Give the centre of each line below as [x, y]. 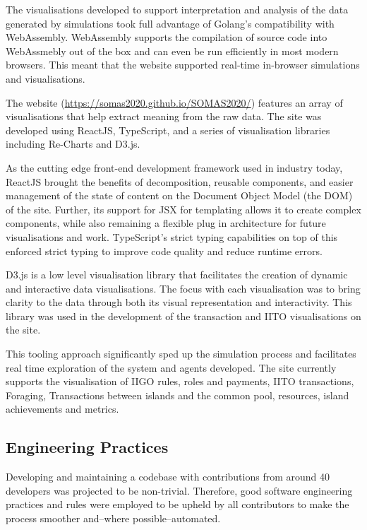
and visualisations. [46, 78]
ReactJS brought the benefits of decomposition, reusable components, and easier [180, 181]
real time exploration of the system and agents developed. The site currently [171, 367]
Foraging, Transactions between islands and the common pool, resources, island [178, 395]
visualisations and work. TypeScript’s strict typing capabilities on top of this [172, 236]
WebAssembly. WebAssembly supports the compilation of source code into [167, 37]
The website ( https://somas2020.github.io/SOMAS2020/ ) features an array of [174, 102]
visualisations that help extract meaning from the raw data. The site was [164, 116]
